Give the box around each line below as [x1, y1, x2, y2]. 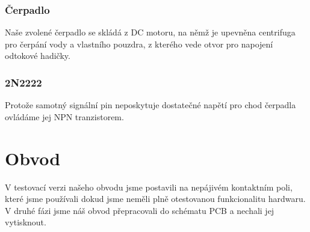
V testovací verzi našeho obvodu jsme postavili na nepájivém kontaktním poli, [5, 180, 293, 193]
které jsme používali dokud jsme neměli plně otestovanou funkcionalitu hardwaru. [5, 192, 306, 205]
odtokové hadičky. [5, 49, 70, 62]
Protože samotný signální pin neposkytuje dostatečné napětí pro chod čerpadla [5, 99, 296, 111]
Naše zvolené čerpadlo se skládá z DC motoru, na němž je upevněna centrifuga [5, 26, 296, 38]
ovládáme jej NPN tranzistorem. [5, 110, 124, 123]
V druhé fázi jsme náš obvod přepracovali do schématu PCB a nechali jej [5, 204, 274, 216]
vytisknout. [5, 216, 46, 228]
